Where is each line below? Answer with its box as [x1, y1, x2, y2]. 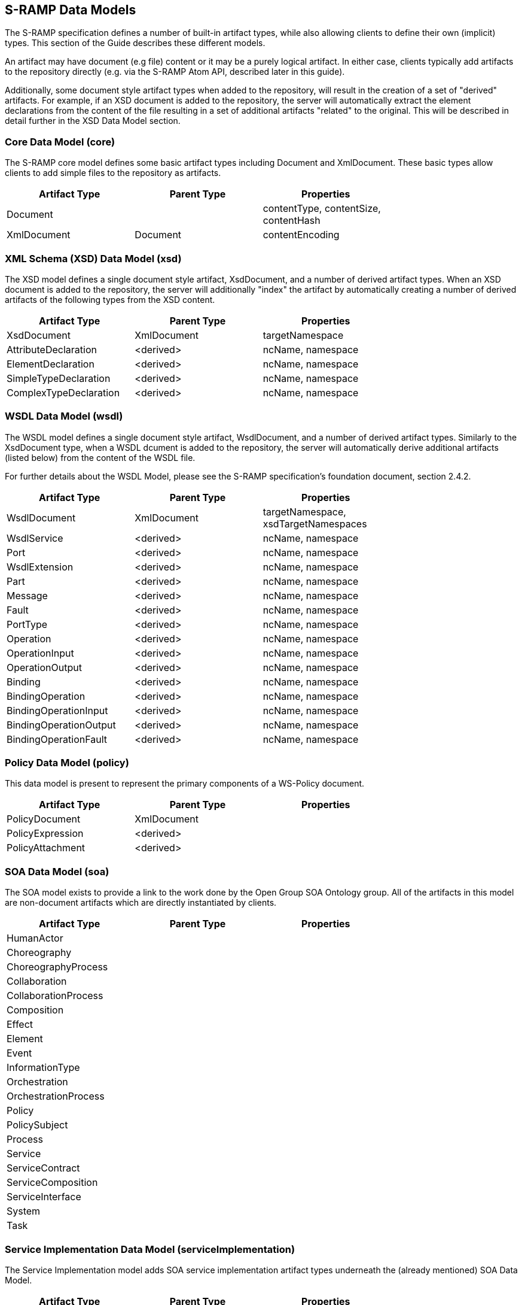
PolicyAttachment [7, 842, 86, 854]
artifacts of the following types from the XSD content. [5, 294, 215, 305]
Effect [7, 1018, 33, 1031]
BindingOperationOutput [7, 718, 116, 731]
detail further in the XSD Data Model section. [5, 116, 181, 126]
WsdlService [7, 532, 63, 544]
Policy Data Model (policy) [5, 757, 129, 769]
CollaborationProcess [7, 990, 103, 1002]
